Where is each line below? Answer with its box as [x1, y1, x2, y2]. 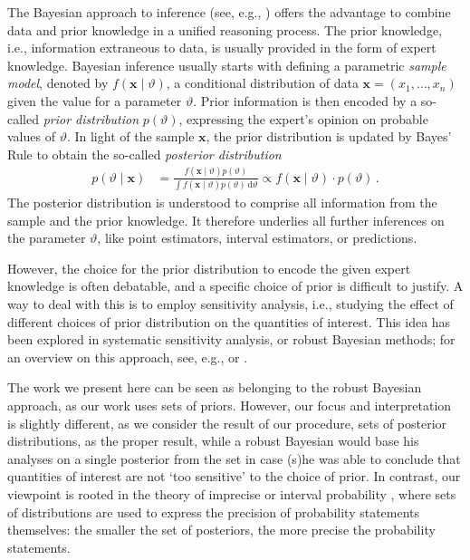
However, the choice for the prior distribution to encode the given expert [7, 258, 411, 277]
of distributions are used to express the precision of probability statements [7, 502, 420, 521]
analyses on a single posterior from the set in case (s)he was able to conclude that [7, 449, 461, 468]
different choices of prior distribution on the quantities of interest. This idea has [7, 312, 451, 331]
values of [7, 127, 55, 146]
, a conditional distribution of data [166, 73, 359, 92]
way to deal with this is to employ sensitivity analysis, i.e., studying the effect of [7, 294, 454, 313]
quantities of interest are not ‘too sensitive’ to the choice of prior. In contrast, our [7, 467, 461, 486]
